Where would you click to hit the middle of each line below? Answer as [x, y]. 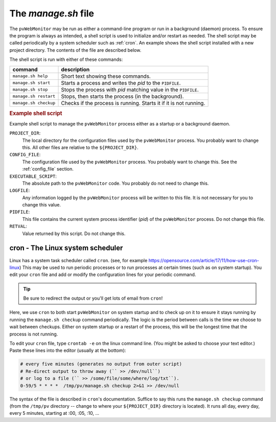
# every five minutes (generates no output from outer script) [101, 364]
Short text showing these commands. [106, 76]
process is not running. [34, 334]
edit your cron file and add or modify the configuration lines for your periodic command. [103, 275]
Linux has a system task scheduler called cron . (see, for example [78, 260]
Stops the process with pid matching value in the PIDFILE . [130, 90]
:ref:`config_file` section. [48, 169]
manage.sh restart [34, 96]
